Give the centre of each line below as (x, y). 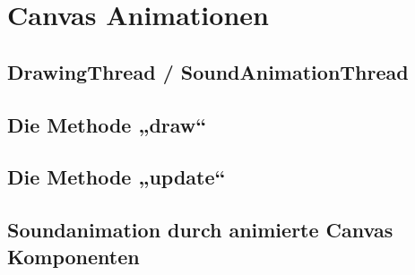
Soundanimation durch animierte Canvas (200, 230)
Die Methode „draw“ (107, 124)
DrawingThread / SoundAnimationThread (208, 71)
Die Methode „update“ (117, 177)
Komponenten (73, 256)
